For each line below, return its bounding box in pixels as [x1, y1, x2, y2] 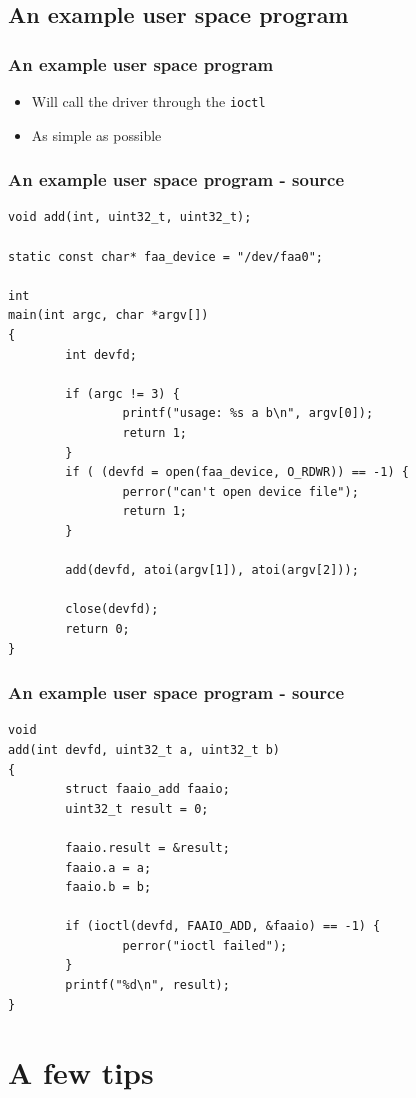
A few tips [8, 1052, 154, 1093]
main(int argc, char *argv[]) [8, 308, 209, 323]
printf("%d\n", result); [65, 978, 230, 993]
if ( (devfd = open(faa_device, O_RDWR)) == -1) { [65, 465, 409, 480]
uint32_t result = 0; [65, 801, 209, 816]
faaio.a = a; [65, 860, 152, 875]
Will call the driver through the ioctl [31, 91, 266, 111]
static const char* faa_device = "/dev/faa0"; [8, 249, 323, 264]
